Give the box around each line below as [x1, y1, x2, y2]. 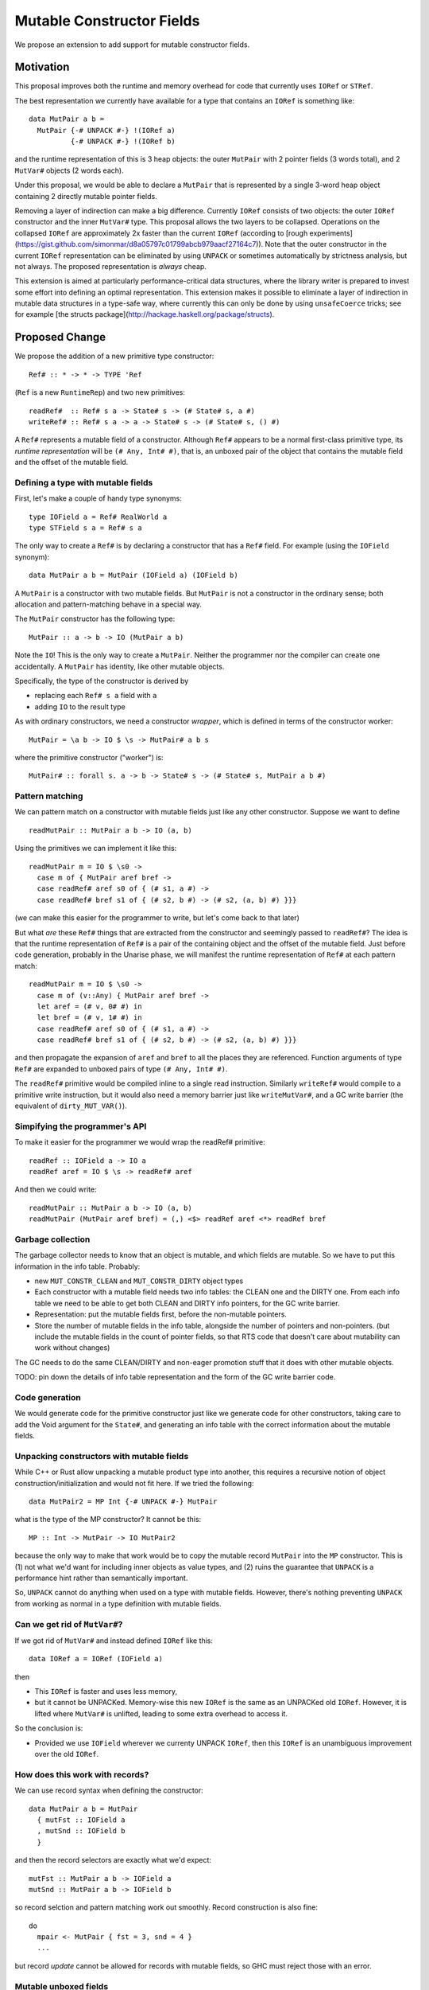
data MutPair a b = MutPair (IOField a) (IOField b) [29, 571, 238, 580]
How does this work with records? [14, 1769, 149, 1780]
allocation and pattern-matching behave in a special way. [14, 599, 203, 609]
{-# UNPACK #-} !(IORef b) [70, 137, 176, 146]
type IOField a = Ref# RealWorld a [29, 512, 168, 521]
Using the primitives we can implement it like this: [14, 844, 177, 853]
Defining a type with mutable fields [14, 477, 153, 488]
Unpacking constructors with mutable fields [14, 1450, 189, 1461]
